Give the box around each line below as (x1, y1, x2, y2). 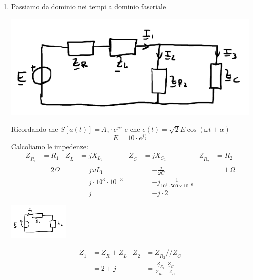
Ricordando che (11, 123, 58, 134)
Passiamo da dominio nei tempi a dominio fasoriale (11, 1, 166, 11)
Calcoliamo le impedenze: (11, 141, 88, 151)
